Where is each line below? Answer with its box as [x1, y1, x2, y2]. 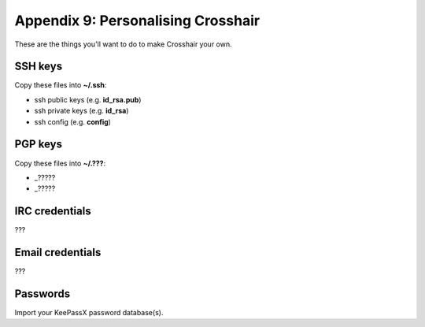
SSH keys [14, 60, 63, 73]
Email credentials [14, 246, 102, 259]
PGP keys [14, 138, 63, 151]
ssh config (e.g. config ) [34, 117, 112, 126]
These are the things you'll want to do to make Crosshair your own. [14, 39, 232, 49]
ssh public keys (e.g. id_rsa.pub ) [34, 95, 142, 104]
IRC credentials [14, 205, 91, 218]
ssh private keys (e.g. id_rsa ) [34, 106, 129, 116]
